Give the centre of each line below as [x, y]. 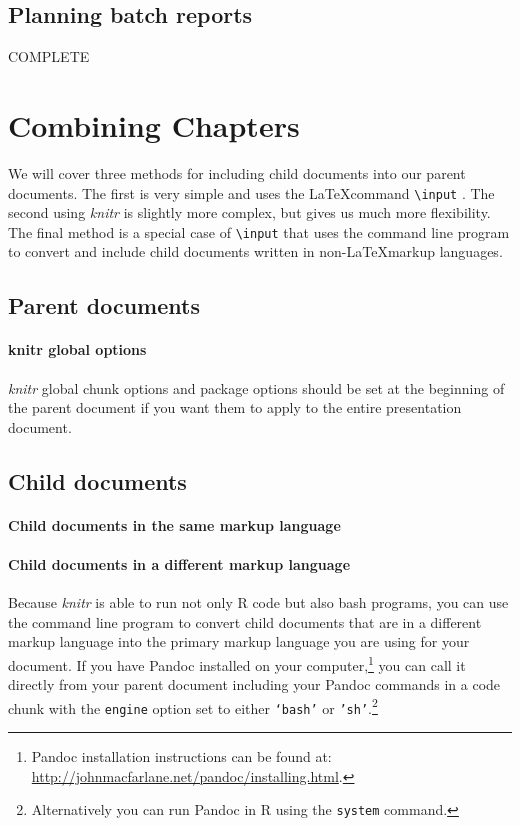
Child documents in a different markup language [179, 563]
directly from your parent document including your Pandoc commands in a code [254, 684]
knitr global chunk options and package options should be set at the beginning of [256, 387]
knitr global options [77, 349]
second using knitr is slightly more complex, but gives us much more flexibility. [249, 212]
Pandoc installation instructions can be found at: [181, 756]
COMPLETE [49, 56]
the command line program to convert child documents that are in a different [245, 621]
